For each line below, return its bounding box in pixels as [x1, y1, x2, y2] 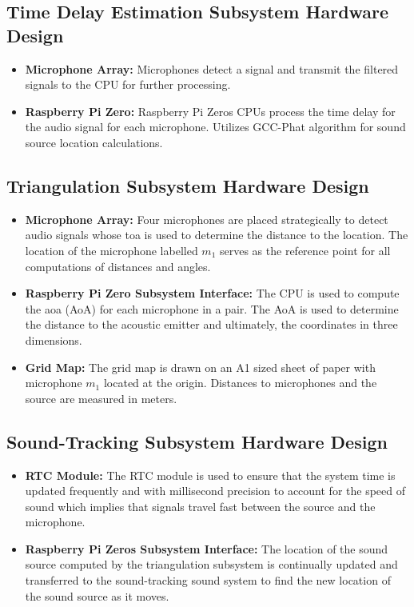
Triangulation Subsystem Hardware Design [6, 173, 369, 198]
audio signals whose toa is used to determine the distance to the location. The [25, 226, 408, 243]
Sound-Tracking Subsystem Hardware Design [6, 429, 388, 453]
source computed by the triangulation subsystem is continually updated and [25, 556, 398, 573]
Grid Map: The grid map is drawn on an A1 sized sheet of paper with [25, 358, 376, 375]
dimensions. [25, 331, 82, 348]
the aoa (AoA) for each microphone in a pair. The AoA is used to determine [25, 300, 399, 317]
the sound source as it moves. [25, 587, 169, 604]
